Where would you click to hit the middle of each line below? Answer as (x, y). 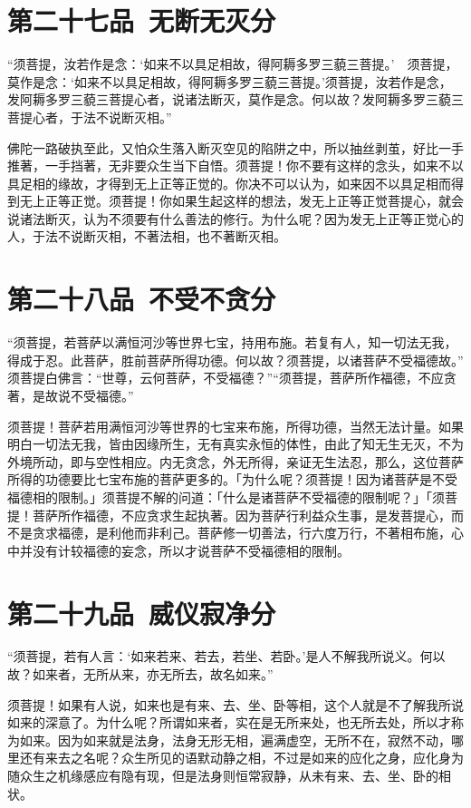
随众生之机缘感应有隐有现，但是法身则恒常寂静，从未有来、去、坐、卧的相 (229, 775)
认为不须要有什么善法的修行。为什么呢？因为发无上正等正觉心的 (273, 218)
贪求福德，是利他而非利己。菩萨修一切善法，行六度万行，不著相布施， (241, 533)
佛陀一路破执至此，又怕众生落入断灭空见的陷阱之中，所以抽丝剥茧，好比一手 (235, 147)
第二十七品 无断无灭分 (142, 20)
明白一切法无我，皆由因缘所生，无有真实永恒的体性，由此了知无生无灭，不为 (235, 444)
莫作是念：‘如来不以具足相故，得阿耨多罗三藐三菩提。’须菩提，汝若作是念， (230, 81)
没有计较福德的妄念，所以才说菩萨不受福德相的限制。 (191, 550)
